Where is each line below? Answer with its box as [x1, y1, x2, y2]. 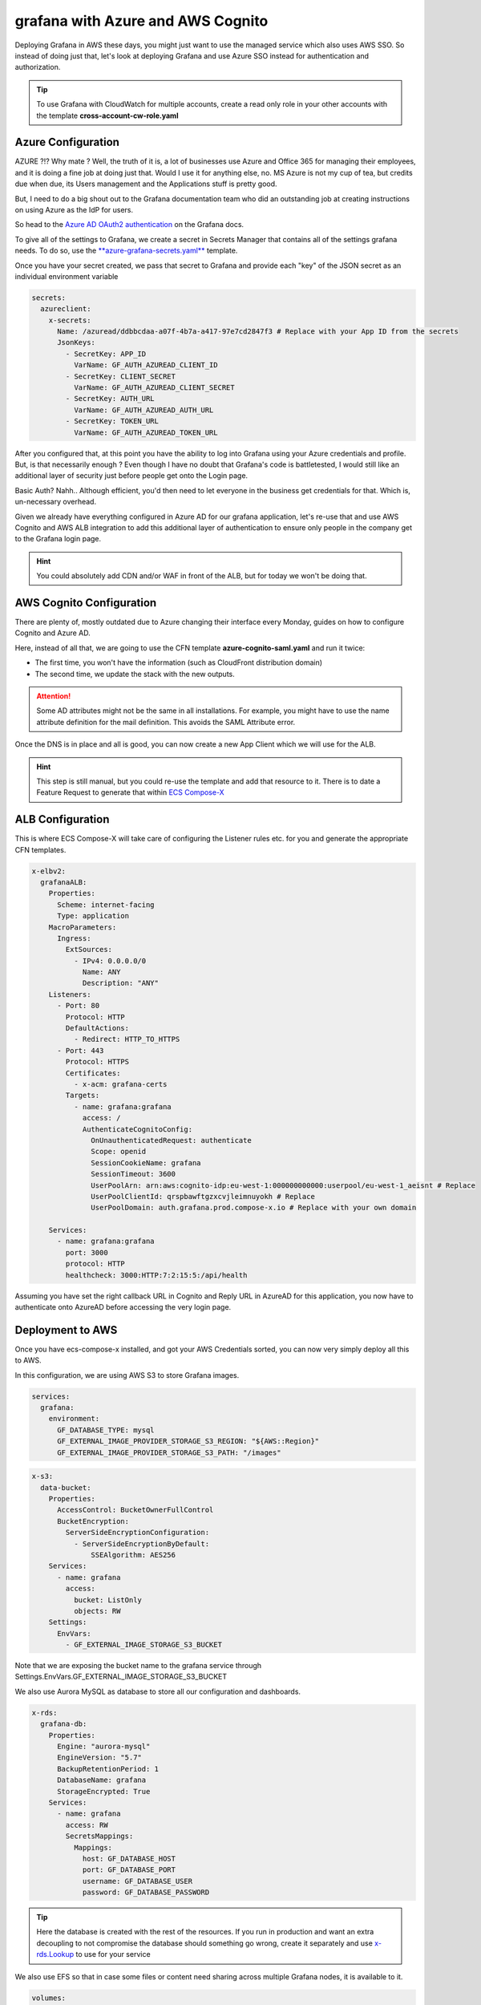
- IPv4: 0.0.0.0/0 [73, 956, 147, 966]
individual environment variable [14, 271, 119, 281]
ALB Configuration [14, 812, 110, 826]
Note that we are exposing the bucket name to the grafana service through [14, 1661, 262, 1671]
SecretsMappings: [65, 1832, 134, 1841]
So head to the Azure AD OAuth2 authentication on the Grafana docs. [14, 220, 245, 229]
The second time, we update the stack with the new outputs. [34, 669, 236, 678]
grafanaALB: [40, 877, 87, 886]
